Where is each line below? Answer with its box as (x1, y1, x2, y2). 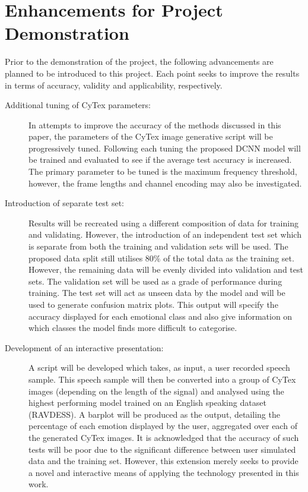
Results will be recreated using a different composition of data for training (28, 216, 299, 229)
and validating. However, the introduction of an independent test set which (28, 228, 301, 241)
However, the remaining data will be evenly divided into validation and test (28, 263, 303, 276)
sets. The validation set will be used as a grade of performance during (28, 275, 282, 287)
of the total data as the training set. (163, 251, 294, 264)
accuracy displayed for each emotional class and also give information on (28, 310, 293, 322)
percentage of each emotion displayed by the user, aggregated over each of (28, 420, 297, 432)
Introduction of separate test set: (5, 197, 124, 209)
